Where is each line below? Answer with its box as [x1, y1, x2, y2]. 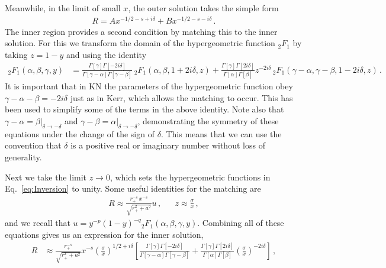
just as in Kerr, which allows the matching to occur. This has [70, 91, 293, 104]
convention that [5, 139, 62, 151]
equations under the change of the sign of [5, 127, 155, 140]
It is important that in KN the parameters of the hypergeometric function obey [5, 80, 293, 92]
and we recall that [5, 217, 70, 229]
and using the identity [66, 48, 147, 60]
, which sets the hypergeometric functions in [110, 170, 271, 183]
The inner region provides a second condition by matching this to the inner [5, 25, 278, 37]
